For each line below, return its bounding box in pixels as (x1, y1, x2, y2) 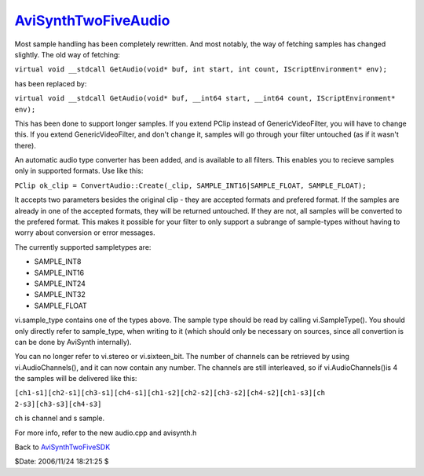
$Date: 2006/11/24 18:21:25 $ (14, 456, 109, 467)
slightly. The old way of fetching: (14, 49, 121, 59)
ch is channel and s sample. (14, 413, 105, 423)
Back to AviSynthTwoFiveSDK (14, 442, 111, 452)
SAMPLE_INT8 (34, 257, 82, 266)
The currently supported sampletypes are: (14, 242, 152, 251)
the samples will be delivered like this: (14, 374, 137, 383)
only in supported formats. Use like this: (14, 166, 144, 176)
